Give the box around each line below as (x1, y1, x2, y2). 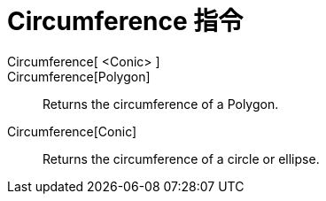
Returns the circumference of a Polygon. (43, 96, 279, 112)
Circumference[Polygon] (7, 68, 151, 84)
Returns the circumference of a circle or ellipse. (43, 151, 320, 166)
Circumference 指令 (7, 6, 244, 36)
